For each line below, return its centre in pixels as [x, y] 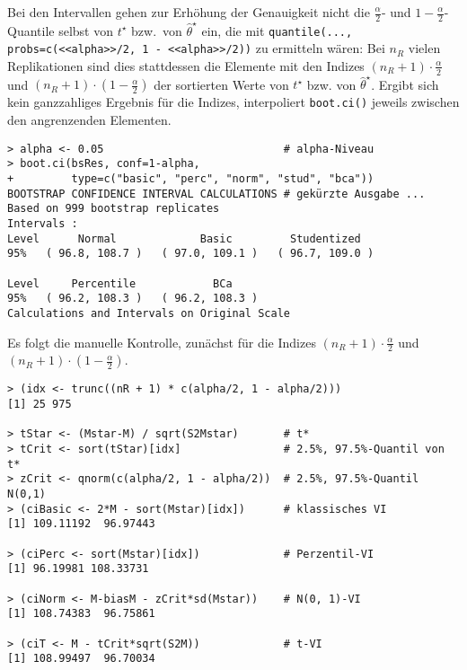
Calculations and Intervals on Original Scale [149, 313]
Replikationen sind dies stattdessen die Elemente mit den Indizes [186, 65]
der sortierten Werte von [221, 84]
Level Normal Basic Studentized [184, 238]
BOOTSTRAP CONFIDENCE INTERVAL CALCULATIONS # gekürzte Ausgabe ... [216, 194]
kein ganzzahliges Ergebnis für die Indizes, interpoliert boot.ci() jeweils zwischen [233, 102]
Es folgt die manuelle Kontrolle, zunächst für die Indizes [162, 342]
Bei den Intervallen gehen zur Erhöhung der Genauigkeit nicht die [189, 12]
